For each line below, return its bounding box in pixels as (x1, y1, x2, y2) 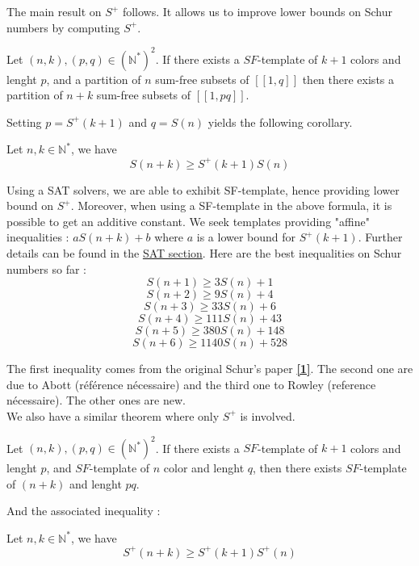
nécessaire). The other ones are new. (6, 392, 186, 409)
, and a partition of (46, 70, 141, 87)
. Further (358, 228, 403, 245)
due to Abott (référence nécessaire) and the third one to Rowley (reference (6, 375, 376, 392)
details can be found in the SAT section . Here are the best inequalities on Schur (6, 244, 402, 261)
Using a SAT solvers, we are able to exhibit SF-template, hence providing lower (6, 181, 400, 198)
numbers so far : (6, 260, 87, 277)
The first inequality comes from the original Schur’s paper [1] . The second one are (6, 360, 413, 377)
